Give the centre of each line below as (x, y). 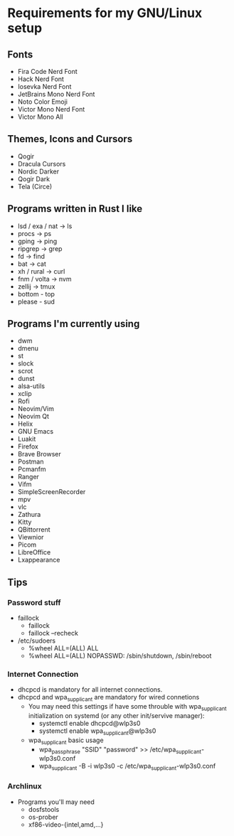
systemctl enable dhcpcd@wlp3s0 (90, 724)
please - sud (36, 301)
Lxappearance (39, 560)
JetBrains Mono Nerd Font (56, 94)
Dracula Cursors (42, 164)
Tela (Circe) (35, 186)
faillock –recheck (53, 633)
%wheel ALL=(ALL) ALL (63, 648)
